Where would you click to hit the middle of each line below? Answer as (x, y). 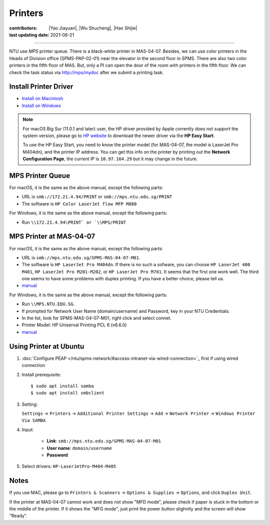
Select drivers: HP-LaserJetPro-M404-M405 (69, 466)
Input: (28, 429)
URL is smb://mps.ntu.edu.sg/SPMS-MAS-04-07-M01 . (81, 257)
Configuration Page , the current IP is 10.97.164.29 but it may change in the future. (110, 159)
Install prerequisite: (41, 374)
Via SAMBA (34, 421)
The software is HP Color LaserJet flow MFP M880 (79, 204)
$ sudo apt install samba (62, 386)
